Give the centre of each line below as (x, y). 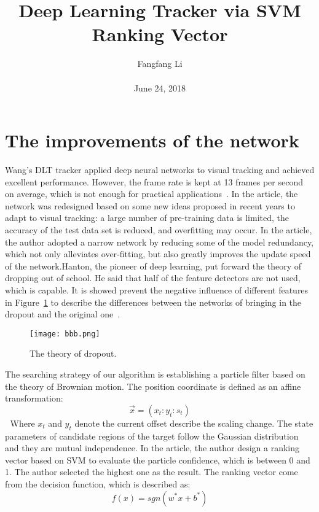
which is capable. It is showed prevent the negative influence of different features (157, 289)
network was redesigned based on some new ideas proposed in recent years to (150, 205)
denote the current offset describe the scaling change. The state (194, 423)
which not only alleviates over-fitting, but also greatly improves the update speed (158, 254)
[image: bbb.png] (65, 334)
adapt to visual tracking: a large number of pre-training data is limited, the (147, 218)
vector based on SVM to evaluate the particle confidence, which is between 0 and (158, 460)
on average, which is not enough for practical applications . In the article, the (152, 194)
